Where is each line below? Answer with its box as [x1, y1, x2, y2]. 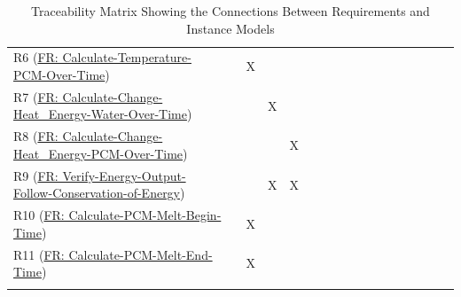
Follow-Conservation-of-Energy [13, 184, 181, 202]
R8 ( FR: [13, 127, 59, 145]
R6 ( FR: [13, 48, 59, 66]
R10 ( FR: [13, 206, 65, 224]
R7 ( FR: [13, 87, 59, 106]
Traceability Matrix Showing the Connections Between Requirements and [31, 2, 430, 20]
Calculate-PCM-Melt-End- [68, 245, 213, 263]
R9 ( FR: [13, 166, 59, 184]
